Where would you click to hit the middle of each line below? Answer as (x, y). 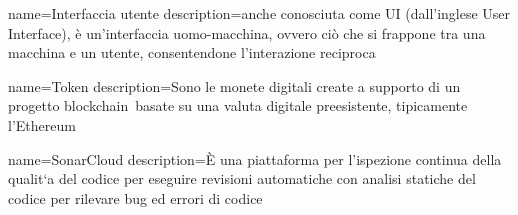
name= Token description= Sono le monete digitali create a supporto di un (234, 85)
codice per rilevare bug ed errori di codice (135, 197)
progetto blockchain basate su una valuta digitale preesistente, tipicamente (238, 105)
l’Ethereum (42, 124)
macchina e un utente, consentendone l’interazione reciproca (192, 52)
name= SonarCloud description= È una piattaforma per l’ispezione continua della (255, 158)
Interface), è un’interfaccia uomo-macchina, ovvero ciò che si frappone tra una (247, 32)
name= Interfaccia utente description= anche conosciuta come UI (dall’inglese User (259, 13)
